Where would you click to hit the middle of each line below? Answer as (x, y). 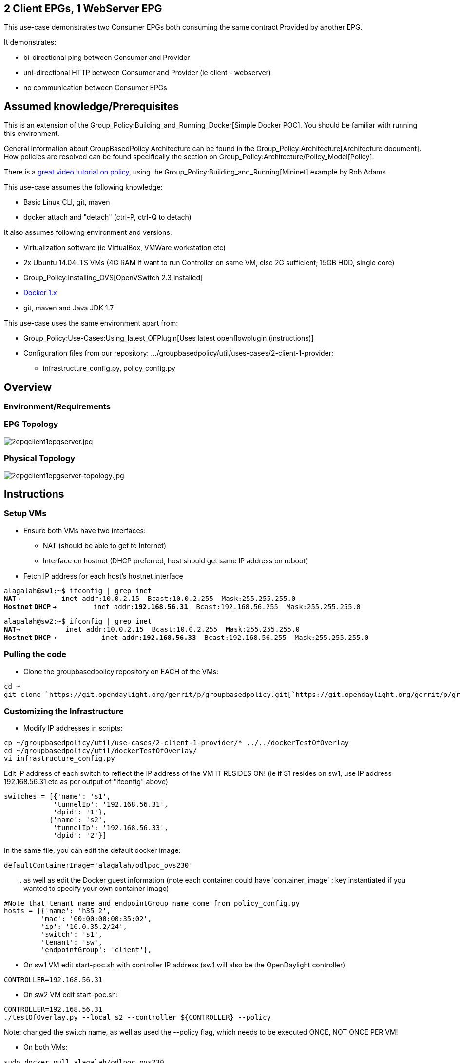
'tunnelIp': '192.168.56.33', (111, 828)
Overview (28, 387)
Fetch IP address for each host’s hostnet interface (103, 576)
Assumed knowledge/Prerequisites (91, 106)
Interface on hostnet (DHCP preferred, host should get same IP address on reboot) (176, 560)
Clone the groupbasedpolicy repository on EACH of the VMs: (121, 671)
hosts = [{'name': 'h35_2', (57, 911)
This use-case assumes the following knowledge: (83, 187)
